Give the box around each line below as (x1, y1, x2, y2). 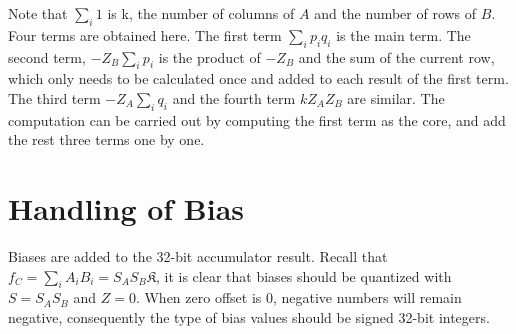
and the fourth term (172, 87, 296, 108)
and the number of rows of (314, 3, 477, 23)
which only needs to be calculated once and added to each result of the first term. (8, 68, 509, 89)
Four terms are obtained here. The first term (8, 24, 282, 45)
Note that (8, 3, 68, 23)
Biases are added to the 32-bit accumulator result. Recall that (8, 246, 388, 267)
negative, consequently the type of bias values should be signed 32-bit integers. (8, 307, 490, 328)
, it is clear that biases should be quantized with (156, 265, 452, 286)
